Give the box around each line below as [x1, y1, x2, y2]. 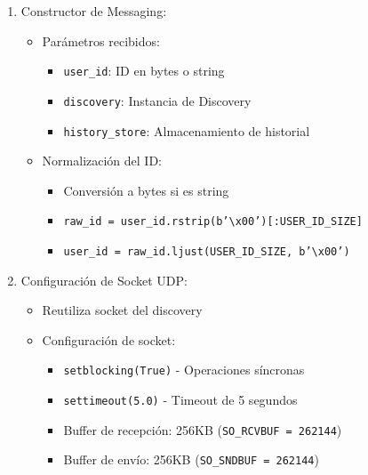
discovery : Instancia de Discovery [63, 91, 252, 109]
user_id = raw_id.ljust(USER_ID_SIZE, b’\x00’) [63, 246, 350, 258]
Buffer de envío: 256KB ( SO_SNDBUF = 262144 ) [63, 450, 319, 469]
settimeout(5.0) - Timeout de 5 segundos [63, 390, 298, 409]
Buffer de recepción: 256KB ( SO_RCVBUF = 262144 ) [63, 420, 342, 439]
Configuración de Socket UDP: [20, 270, 188, 289]
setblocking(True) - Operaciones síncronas [63, 360, 305, 379]
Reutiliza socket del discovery [42, 301, 203, 319]
